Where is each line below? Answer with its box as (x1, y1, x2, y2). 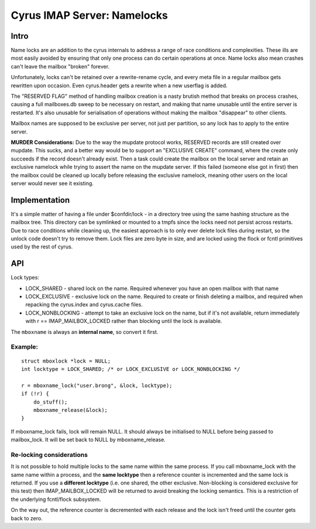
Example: (11, 343, 38, 351)
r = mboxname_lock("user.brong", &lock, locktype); (21, 382, 173, 389)
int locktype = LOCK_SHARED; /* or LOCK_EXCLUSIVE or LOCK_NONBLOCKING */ (21, 366, 241, 372)
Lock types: (11, 274, 39, 281)
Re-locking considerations (11, 450, 88, 459)
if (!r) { (21, 390, 49, 397)
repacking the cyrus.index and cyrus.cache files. (25, 301, 143, 308)
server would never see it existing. (11, 179, 94, 187)
